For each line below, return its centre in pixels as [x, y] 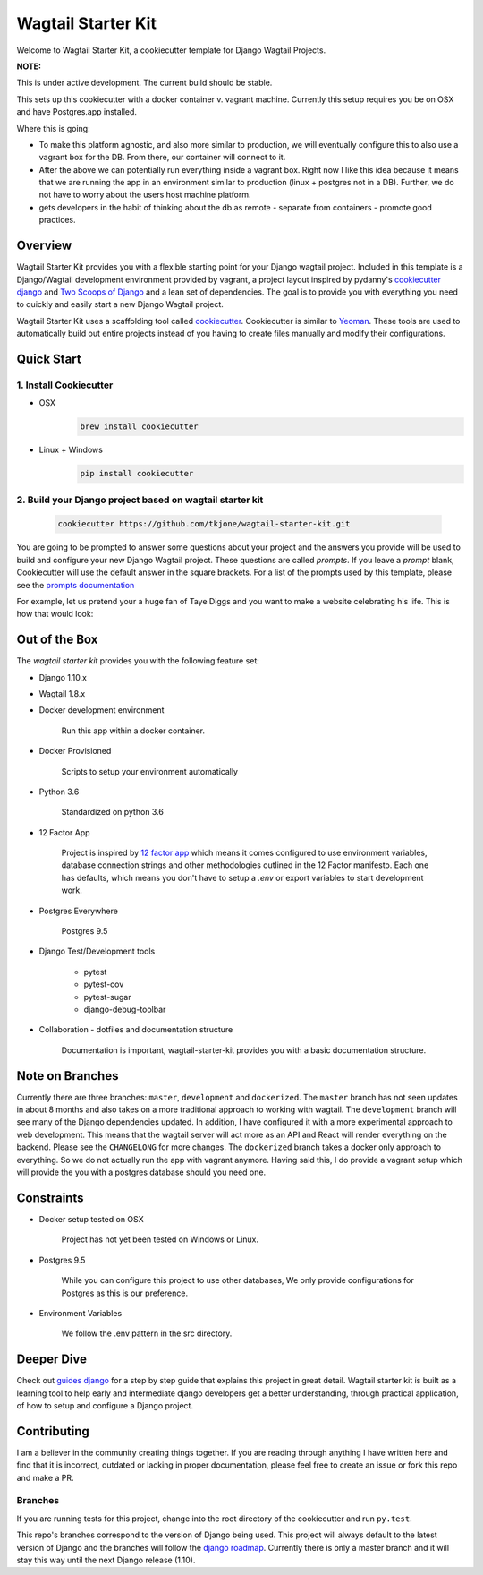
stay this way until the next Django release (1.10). [106, 1560]
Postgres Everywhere [78, 911]
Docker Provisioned [75, 751]
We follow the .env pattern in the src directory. [147, 1333]
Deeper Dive [52, 1360]
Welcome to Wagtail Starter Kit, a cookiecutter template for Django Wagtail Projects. [171, 50]
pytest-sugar [107, 997]
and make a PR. [46, 1477]
